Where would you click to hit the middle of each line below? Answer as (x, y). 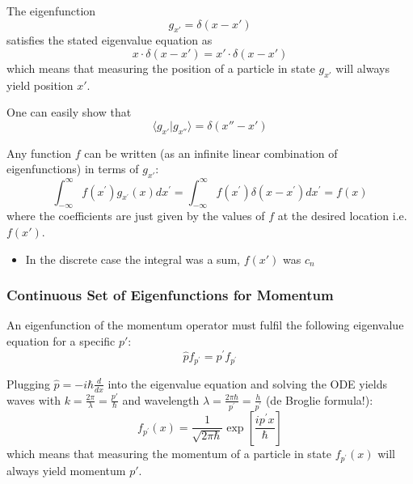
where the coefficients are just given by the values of (136, 216)
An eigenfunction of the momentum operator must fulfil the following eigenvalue (205, 325)
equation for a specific (61, 341)
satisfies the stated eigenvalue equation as (110, 40)
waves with (34, 399)
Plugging (28, 383)
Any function (39, 153)
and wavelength (161, 399)
